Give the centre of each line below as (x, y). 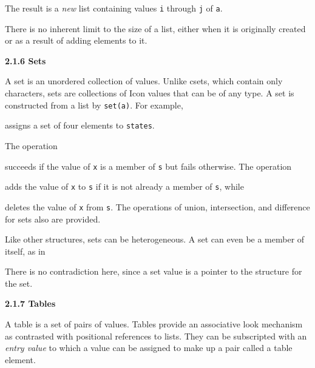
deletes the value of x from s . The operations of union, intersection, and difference (157, 206)
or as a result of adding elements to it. (76, 40)
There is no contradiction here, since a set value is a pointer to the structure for (154, 271)
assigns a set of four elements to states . (80, 125)
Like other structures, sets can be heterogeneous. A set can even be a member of (155, 239)
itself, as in (25, 251)
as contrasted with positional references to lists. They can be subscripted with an (156, 336)
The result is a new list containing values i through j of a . (114, 8)
